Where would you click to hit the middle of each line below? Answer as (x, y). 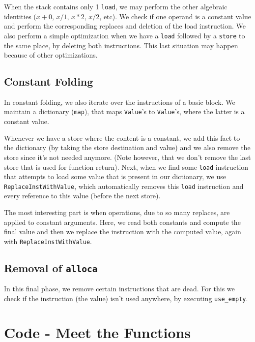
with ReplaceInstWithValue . (48, 241)
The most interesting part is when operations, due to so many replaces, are (117, 212)
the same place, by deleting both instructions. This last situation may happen (121, 45)
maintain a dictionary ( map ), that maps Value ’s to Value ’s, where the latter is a (124, 111)
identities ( (20, 16)
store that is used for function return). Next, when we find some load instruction (126, 167)
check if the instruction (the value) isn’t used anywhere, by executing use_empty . (126, 298)
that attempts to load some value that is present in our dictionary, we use (115, 176)
